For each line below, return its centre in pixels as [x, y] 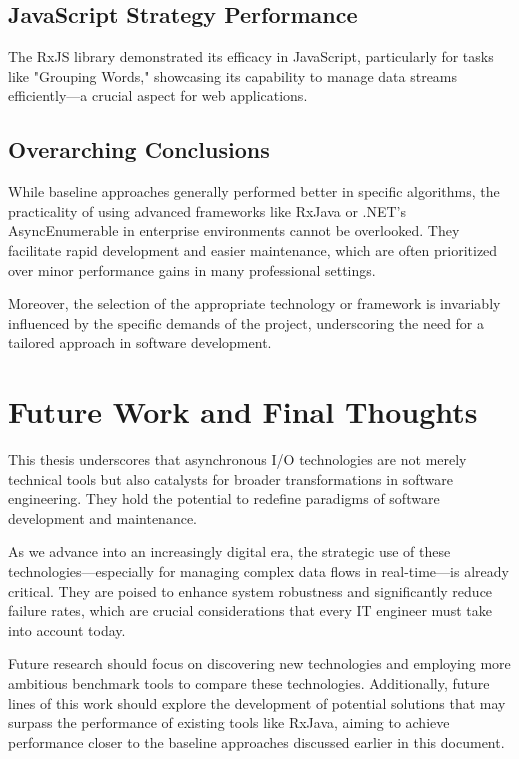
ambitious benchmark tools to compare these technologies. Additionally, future [249, 683]
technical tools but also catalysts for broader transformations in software [230, 478]
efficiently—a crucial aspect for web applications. [158, 95]
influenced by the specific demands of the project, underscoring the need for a [246, 322]
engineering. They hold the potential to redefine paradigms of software [224, 498]
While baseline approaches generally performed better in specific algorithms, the [254, 191]
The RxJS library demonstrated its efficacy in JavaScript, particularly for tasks [251, 56]
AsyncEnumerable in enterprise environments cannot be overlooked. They [234, 230]
